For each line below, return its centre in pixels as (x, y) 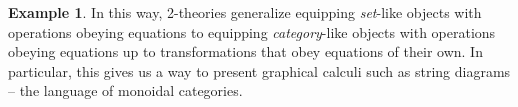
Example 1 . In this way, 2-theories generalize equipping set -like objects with (245, 12)
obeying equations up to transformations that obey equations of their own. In (245, 51)
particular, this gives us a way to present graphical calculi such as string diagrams (259, 70)
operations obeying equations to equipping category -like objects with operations (252, 31)
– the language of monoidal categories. (125, 90)
